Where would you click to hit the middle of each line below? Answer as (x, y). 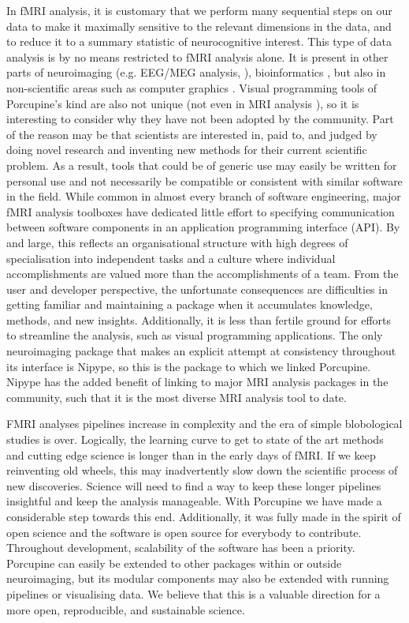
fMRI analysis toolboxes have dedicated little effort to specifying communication (201, 211)
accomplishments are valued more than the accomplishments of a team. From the (203, 274)
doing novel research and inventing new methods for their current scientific (187, 150)
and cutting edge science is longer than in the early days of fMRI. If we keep (191, 454)
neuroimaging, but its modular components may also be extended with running (198, 578)
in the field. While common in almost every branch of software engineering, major (204, 196)
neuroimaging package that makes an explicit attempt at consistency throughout (201, 351)
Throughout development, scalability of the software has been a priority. (181, 548)
